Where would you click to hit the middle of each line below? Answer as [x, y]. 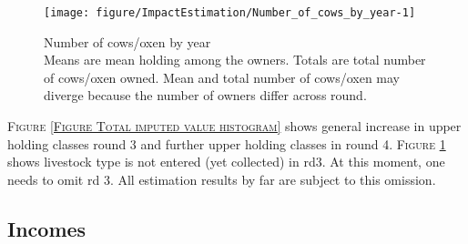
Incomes [47, 228]
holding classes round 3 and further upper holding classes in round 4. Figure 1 [227, 143]
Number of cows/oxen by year [127, 41]
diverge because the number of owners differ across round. [205, 95]
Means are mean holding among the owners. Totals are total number [235, 60]
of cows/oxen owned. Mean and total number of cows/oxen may [222, 77]
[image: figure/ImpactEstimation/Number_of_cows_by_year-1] [230, 13]
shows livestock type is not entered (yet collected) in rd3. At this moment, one [226, 162]
